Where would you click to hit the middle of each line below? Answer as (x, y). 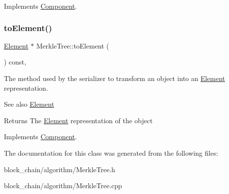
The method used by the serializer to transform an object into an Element (114, 78)
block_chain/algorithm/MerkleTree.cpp (63, 186)
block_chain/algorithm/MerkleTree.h (60, 169)
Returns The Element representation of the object (78, 120)
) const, (15, 62)
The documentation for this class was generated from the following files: (111, 153)
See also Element (29, 104)
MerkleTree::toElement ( (73, 45)
